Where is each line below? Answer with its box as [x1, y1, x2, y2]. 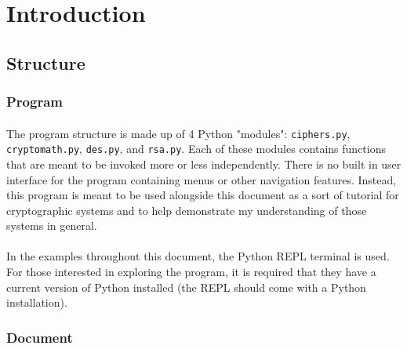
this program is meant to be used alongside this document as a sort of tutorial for [6, 187, 399, 203]
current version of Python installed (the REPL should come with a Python [6, 278, 366, 295]
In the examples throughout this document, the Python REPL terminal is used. [6, 248, 390, 264]
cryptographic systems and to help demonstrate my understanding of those [6, 202, 367, 218]
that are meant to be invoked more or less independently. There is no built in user [6, 155, 402, 172]
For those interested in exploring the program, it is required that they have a [6, 264, 376, 280]
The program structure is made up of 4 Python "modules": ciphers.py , [6, 125, 351, 141]
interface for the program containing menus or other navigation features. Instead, [6, 171, 397, 187]
